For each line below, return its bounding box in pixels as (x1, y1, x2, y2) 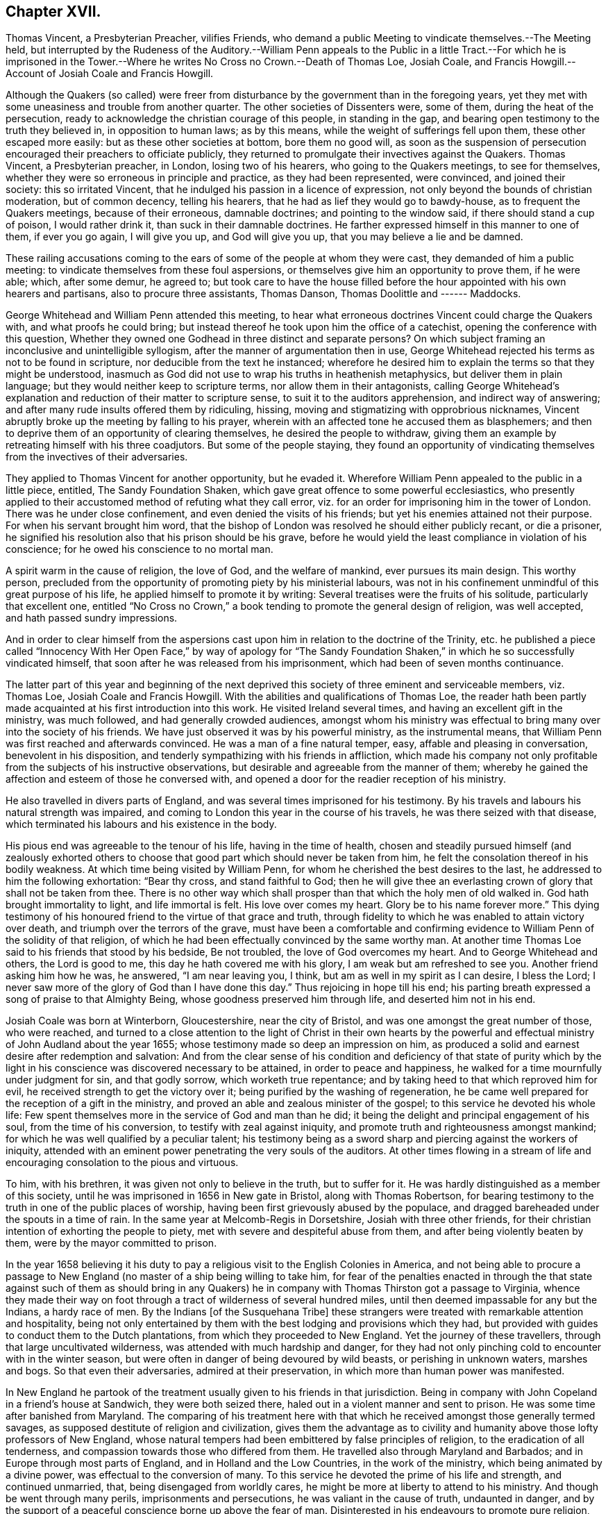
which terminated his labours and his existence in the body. (6, 818, 277, 831)
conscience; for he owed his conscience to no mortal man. (6, 543, 273, 556)
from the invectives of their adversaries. (6, 451, 188, 463)
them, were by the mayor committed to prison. (6, 1237, 217, 1249)
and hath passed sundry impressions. (6, 612, 178, 624)
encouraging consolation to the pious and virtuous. (6, 1156, 239, 1169)
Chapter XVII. (6, 3, 101, 20)
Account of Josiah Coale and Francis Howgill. (6, 67, 214, 80)
